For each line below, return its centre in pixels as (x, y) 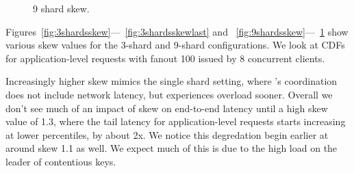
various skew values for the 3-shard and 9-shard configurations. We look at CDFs (175, 45)
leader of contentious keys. (61, 161)
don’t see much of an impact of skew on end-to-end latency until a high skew (167, 108)
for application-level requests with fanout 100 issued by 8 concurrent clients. (165, 58)
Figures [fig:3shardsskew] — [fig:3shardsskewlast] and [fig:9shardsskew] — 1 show (177, 31)
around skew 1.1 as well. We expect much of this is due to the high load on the (172, 148)
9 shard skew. (61, 8)
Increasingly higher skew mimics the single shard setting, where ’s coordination (172, 81)
